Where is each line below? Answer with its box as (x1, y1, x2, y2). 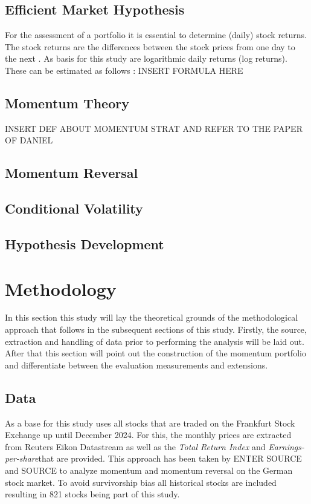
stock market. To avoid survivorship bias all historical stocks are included (5, 476, 277, 488)
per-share (5, 452, 39, 465)
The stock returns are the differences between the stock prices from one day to (5, 40, 295, 53)
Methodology (5, 276, 117, 301)
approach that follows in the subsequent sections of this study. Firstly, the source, (5, 323, 307, 336)
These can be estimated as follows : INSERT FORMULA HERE (5, 64, 243, 76)
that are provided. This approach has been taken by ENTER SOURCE (38, 452, 302, 465)
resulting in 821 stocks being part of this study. (5, 488, 180, 500)
